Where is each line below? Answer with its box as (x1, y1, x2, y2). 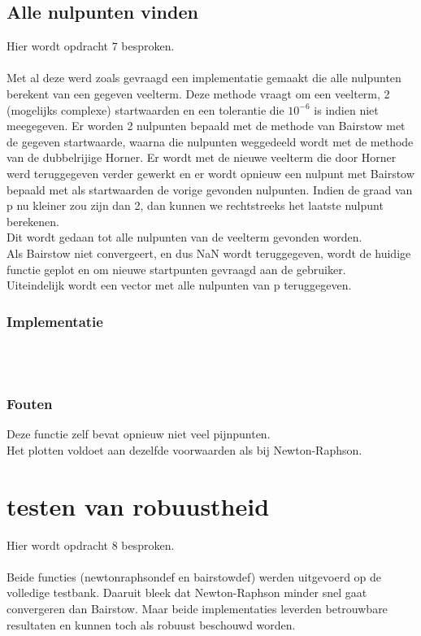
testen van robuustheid (7, 489, 270, 522)
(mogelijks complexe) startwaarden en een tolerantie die (7, 101, 284, 118)
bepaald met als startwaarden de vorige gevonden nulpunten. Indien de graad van (7, 181, 413, 198)
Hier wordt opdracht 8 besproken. (7, 536, 175, 553)
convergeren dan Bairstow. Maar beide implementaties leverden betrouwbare (7, 600, 388, 617)
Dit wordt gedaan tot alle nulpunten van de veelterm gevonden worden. (7, 229, 362, 246)
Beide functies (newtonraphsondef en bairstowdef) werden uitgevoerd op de (7, 568, 382, 585)
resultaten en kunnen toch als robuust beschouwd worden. (7, 616, 296, 633)
